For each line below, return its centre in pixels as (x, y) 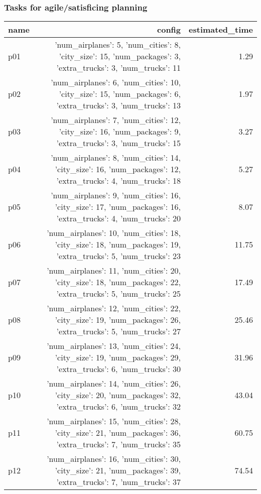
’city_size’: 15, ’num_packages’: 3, (120, 56)
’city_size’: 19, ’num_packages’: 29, (118, 357)
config (169, 30)
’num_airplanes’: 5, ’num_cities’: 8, (118, 45)
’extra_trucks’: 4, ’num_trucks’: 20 (119, 218)
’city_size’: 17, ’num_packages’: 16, (118, 207)
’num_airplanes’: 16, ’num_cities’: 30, (114, 459)
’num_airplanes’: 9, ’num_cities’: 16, (116, 195)
